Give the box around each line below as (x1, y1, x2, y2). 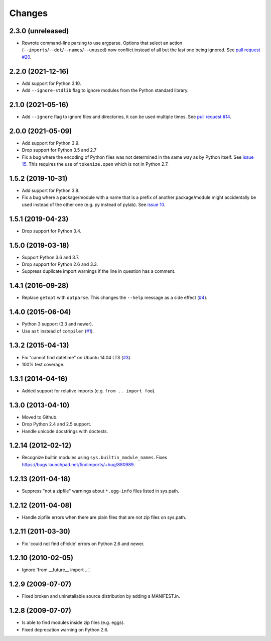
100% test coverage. (22, 361, 65, 367)
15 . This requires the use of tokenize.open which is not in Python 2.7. (22, 161, 169, 167)
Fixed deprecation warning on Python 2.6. (22, 626, 109, 632)
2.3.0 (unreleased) (9, 27, 69, 35)
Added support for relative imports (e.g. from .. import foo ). (22, 387, 156, 394)
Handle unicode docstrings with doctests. (22, 428, 108, 434)
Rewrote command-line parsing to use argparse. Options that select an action (22, 40, 183, 46)
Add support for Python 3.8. (22, 187, 80, 193)
